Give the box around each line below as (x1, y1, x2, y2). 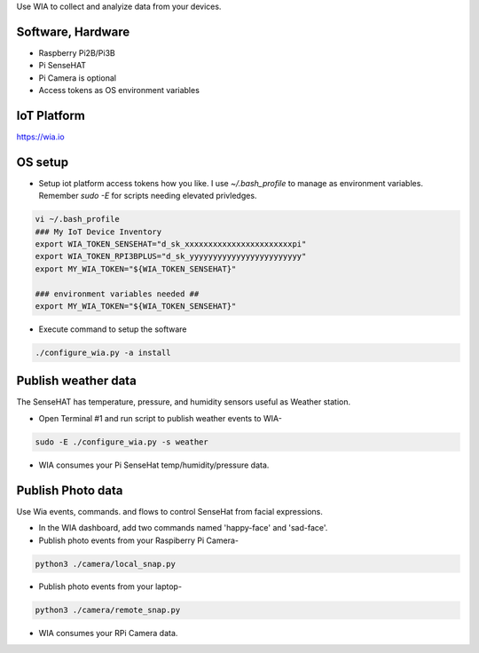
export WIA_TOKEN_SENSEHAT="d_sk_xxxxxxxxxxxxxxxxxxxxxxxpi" (35, 240, 307, 249)
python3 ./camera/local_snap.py (35, 559, 177, 569)
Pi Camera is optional (38, 72, 117, 83)
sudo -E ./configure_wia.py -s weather (35, 437, 208, 447)
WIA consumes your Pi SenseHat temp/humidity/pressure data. (38, 460, 270, 470)
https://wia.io (16, 131, 66, 142)
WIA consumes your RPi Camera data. (38, 628, 178, 639)
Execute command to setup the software (38, 324, 187, 334)
